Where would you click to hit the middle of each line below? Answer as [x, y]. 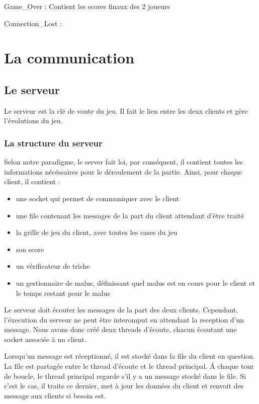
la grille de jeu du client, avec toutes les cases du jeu [97, 232]
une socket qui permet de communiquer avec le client [98, 198]
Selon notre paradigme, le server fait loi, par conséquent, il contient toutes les [123, 162]
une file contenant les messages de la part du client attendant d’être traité [130, 215]
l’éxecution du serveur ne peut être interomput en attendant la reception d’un [124, 319]
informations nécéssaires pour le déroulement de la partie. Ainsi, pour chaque [123, 171]
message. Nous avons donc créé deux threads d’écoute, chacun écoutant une [120, 329]
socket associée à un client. [45, 339]
